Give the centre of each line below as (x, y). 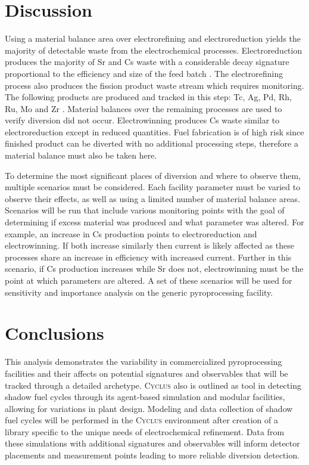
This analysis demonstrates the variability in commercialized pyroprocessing (143, 362)
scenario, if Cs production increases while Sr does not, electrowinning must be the (154, 269)
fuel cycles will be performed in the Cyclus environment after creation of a (141, 420)
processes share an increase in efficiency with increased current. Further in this (148, 257)
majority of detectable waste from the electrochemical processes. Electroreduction (154, 50)
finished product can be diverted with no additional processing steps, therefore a (152, 143)
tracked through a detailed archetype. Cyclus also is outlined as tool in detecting (153, 385)
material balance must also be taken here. (81, 155)
